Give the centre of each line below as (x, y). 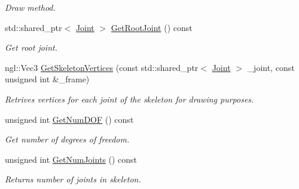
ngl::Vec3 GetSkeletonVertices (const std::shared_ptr (102, 67)
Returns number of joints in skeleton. (73, 179)
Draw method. (30, 7)
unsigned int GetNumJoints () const (71, 159)
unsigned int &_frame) (47, 79)
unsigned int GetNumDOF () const (69, 119)
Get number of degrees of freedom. (67, 139)
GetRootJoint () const (152, 27)
